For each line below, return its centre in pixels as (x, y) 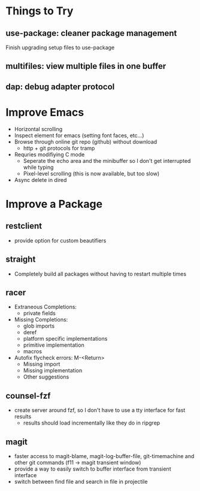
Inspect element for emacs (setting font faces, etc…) (79, 135)
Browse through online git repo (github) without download (86, 141)
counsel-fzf (28, 395)
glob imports (39, 326)
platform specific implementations (65, 339)
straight (21, 260)
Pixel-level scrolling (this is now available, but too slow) (91, 173)
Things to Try (40, 11)
